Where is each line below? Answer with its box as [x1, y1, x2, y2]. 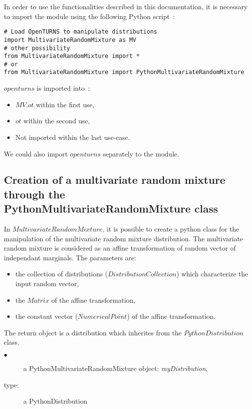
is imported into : [36, 83, 90, 93]
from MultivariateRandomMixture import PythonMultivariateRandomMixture [4, 69, 244, 76]
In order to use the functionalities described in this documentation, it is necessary [4, 1, 248, 11]
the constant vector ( [15, 311, 78, 321]
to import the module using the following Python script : [4, 11, 175, 21]
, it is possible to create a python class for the [102, 224, 239, 234]
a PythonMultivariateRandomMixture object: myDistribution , [23, 363, 208, 373]
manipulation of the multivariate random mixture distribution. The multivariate [4, 233, 243, 243]
